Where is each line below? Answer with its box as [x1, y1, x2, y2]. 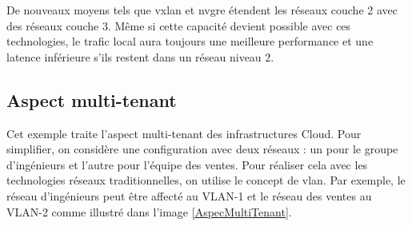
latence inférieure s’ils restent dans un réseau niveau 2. [6, 48, 274, 65]
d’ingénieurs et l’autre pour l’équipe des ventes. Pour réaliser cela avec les [6, 156, 368, 172]
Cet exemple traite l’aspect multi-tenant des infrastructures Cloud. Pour [6, 125, 362, 141]
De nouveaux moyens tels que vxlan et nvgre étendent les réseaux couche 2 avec [6, 2, 398, 18]
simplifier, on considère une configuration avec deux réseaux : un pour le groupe [6, 141, 398, 157]
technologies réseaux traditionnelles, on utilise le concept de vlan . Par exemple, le [6, 172, 406, 188]
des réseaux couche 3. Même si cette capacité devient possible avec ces [6, 17, 351, 34]
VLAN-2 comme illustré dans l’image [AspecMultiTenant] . [6, 203, 292, 220]
